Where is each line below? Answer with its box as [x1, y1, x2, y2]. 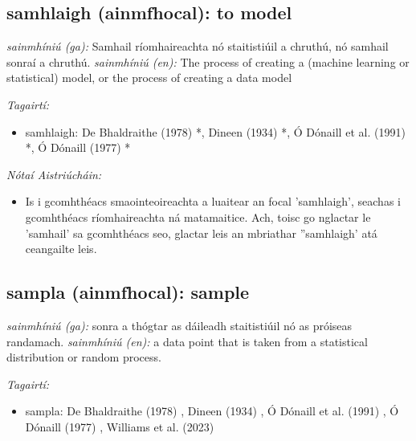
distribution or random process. [6, 349, 161, 365]
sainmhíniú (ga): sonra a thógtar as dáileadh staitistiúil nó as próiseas [6, 316, 353, 333]
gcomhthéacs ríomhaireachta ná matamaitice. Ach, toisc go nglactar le [25, 208, 371, 225]
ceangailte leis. [25, 240, 97, 257]
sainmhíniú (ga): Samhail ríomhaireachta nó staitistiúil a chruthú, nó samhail [6, 38, 389, 55]
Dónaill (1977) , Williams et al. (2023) [25, 418, 214, 435]
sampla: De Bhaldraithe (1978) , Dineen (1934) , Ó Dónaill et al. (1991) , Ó [25, 402, 399, 419]
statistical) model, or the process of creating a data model [6, 69, 292, 86]
